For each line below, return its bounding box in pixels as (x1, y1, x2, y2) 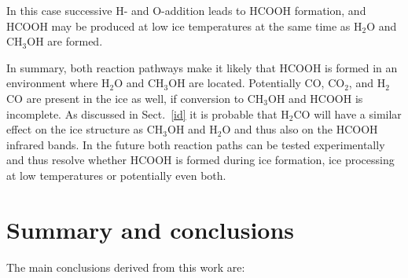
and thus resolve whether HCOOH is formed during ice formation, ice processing (6, 152, 395, 168)
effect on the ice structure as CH (6, 121, 164, 137)
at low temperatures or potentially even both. (6, 166, 226, 183)
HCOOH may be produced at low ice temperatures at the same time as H (6, 17, 362, 34)
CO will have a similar (293, 105, 402, 122)
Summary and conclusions (6, 213, 295, 245)
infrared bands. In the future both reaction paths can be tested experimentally (6, 136, 385, 152)
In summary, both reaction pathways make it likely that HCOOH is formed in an (6, 59, 398, 75)
